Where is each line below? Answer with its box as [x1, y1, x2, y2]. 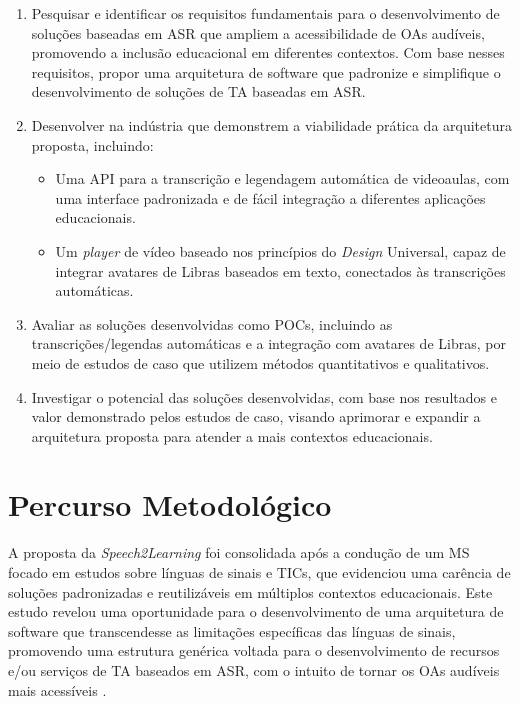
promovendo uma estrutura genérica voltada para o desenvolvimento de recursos [8, 640, 500, 661]
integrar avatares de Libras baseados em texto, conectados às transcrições [55, 260, 506, 281]
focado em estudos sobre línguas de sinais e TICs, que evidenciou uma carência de [8, 562, 511, 582]
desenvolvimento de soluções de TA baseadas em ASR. [31, 81, 366, 102]
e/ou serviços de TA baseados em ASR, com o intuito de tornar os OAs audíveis [8, 659, 500, 680]
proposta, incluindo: [31, 134, 154, 155]
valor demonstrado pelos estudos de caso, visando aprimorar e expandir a [31, 406, 481, 427]
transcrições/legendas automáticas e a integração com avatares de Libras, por [31, 333, 506, 354]
